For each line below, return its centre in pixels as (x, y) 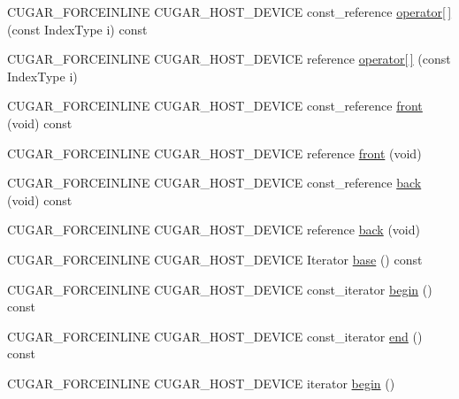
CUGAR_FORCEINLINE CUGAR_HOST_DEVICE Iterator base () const (215, 259)
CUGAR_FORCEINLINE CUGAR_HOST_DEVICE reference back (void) (214, 230)
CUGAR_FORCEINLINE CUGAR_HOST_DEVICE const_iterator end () (215, 336)
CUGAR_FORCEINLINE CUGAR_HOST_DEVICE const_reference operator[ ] (229, 12)
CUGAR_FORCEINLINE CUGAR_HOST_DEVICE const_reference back (214, 183)
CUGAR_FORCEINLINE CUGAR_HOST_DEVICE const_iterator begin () (220, 289)
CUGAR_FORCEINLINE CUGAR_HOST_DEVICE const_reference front (215, 106)
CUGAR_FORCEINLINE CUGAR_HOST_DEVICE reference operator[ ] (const (229, 59)
